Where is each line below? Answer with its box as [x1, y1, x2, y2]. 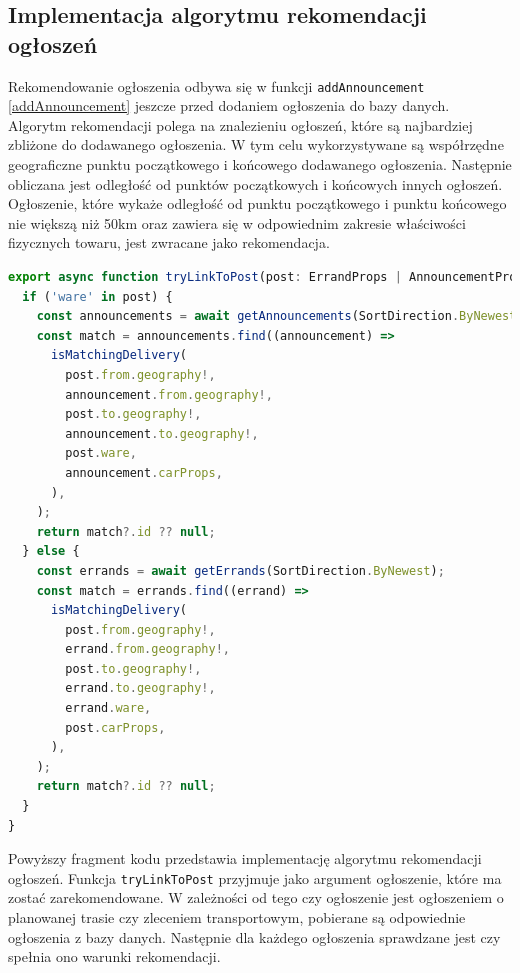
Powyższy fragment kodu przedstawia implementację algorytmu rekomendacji [8, 848, 482, 869]
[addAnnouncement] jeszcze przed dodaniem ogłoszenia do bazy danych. [8, 95, 450, 116]
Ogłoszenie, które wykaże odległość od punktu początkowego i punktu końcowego [8, 193, 507, 214]
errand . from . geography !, [65, 642, 230, 657]
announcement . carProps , [65, 465, 223, 480]
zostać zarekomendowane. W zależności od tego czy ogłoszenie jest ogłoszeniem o [8, 887, 504, 908]
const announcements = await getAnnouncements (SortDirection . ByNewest [36, 309, 517, 324]
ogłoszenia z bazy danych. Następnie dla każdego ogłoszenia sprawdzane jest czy [8, 926, 501, 947]
